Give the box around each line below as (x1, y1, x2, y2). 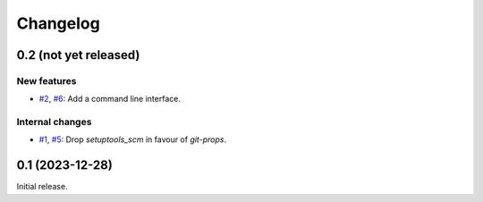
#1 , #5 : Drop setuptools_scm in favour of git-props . (38, 134, 227, 145)
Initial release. (16, 181, 68, 192)
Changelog (16, 13, 100, 33)
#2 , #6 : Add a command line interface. (38, 94, 181, 105)
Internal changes (16, 116, 92, 129)
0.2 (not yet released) (16, 47, 140, 63)
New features (16, 74, 77, 87)
